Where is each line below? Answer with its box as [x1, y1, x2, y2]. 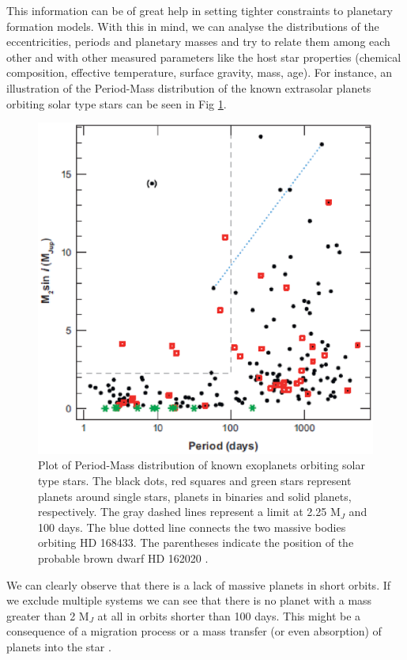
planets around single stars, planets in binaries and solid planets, [38, 487, 352, 504]
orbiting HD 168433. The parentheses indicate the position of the [38, 534, 354, 551]
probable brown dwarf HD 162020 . [38, 549, 209, 566]
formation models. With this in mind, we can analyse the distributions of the [6, 17, 379, 34]
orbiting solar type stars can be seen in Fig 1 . [6, 95, 227, 112]
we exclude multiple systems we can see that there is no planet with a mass [6, 592, 372, 609]
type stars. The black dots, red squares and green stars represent [38, 472, 352, 488]
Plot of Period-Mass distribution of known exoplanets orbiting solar [38, 457, 365, 473]
